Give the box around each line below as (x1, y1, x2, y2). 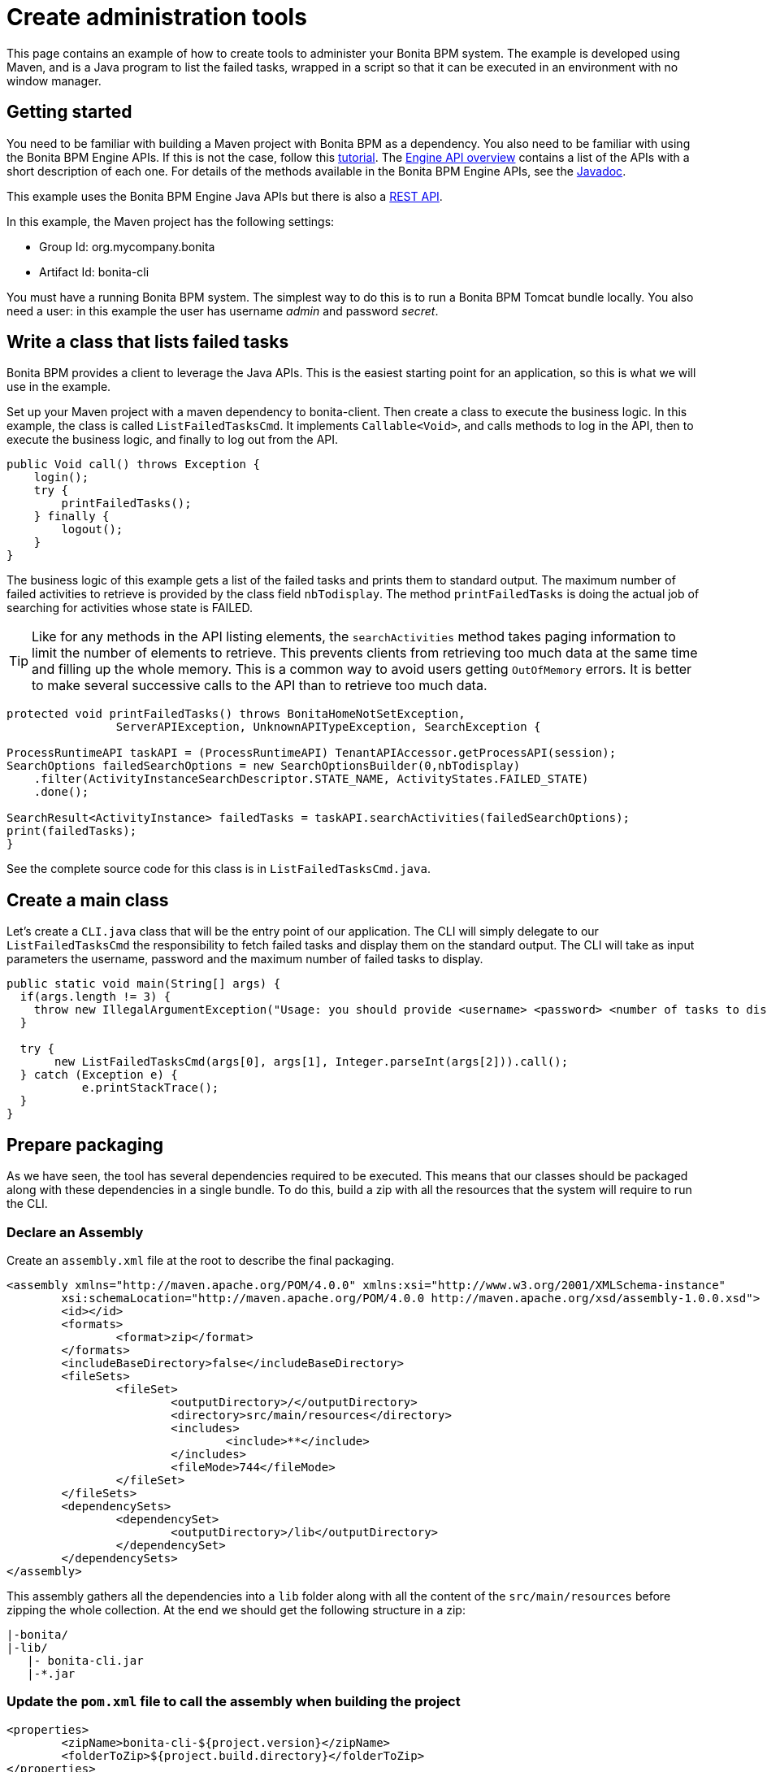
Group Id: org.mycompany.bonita (39, 239, 215, 254)
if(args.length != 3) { (19, 990, 171, 1004)
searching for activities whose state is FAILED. (6, 601, 253, 615)
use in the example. (6, 380, 111, 394)
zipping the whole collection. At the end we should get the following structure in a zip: (6, 1602, 466, 1617)
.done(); (33, 785, 89, 799)
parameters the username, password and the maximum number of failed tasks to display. (6, 952, 483, 966)
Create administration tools (6, 3, 307, 31)
